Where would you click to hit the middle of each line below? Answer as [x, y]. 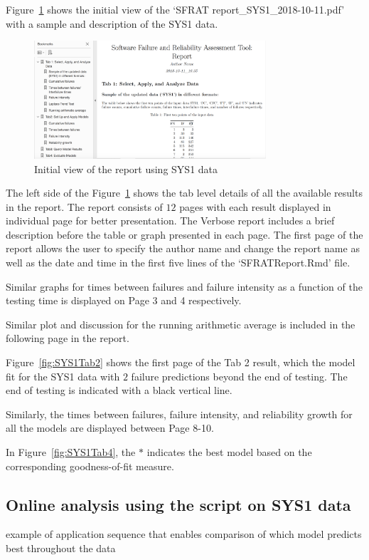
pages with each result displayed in [255, 206]
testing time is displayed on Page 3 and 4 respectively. [124, 300]
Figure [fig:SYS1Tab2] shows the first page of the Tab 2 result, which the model [181, 362]
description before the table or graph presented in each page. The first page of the [184, 234]
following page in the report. [68, 338]
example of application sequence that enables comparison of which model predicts [184, 534]
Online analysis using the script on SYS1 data [178, 504]
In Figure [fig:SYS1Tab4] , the [71, 452]
